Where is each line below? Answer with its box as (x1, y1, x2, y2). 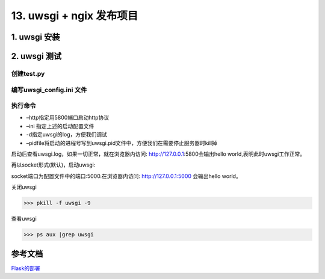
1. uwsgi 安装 (11, 32, 60, 42)
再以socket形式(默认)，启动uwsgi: (11, 161, 96, 168)
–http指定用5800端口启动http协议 (26, 114, 110, 121)
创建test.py (11, 69, 45, 78)
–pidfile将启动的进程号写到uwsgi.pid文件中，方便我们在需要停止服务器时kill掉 (26, 139, 218, 147)
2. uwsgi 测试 (11, 51, 62, 61)
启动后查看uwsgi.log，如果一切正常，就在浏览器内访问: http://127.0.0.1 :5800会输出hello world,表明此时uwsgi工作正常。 (11, 150, 306, 158)
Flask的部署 (11, 265, 40, 272)
